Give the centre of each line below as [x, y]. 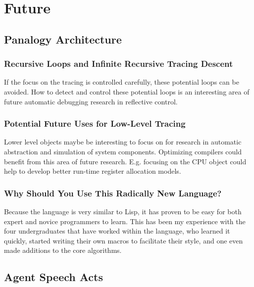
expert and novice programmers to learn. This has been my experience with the [125, 221]
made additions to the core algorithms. [63, 250]
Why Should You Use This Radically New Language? [113, 193]
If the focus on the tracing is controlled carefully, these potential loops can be [122, 82]
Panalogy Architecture [63, 39]
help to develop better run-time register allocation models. [93, 171]
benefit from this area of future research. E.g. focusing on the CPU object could [125, 161]
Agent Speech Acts [53, 277]
